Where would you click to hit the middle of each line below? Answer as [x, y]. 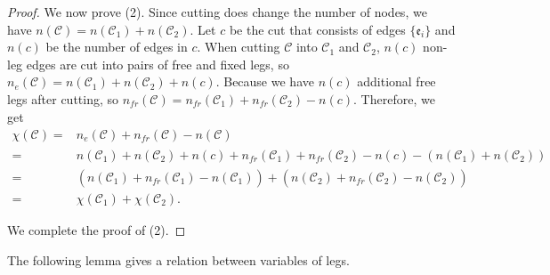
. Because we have [265, 81]
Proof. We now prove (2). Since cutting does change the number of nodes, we [217, 12]
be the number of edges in [117, 47]
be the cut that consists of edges [317, 29]
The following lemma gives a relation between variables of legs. [178, 259]
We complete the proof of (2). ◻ [97, 230]
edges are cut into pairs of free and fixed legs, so [158, 64]
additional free [396, 81]
